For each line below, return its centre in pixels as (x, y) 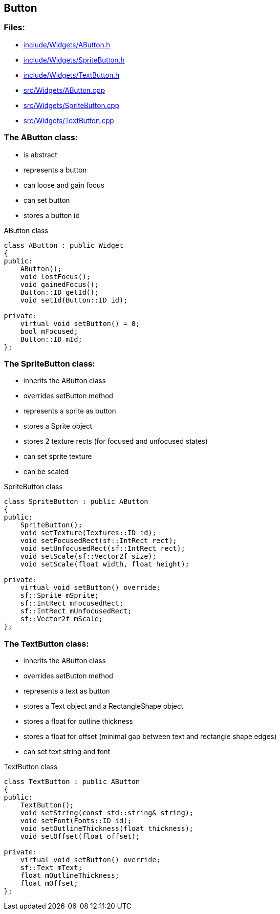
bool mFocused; (49, 331)
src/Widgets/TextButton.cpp (69, 120)
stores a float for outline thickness (78, 721)
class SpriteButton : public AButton (76, 502)
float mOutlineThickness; (70, 876)
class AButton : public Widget (64, 245)
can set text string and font (67, 752)
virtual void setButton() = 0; (80, 323)
